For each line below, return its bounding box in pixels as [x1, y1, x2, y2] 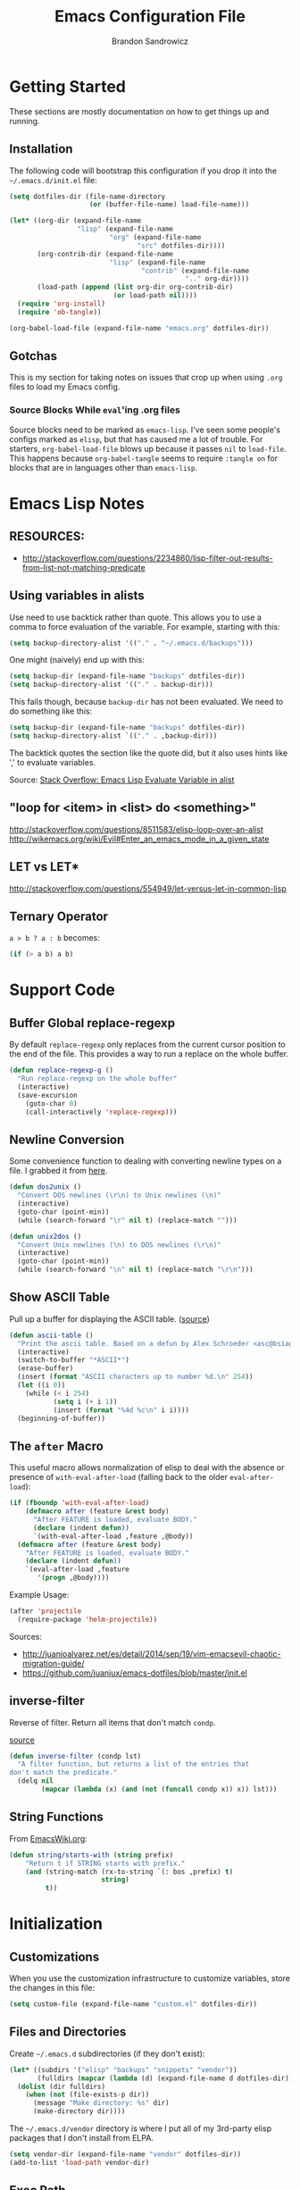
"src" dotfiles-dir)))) [137, 241, 226, 250]
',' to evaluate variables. [9, 756, 96, 767]
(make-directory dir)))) [32, 2107, 126, 2116]
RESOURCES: [9, 529, 85, 544]
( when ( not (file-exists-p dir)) [25, 2090, 150, 2100]
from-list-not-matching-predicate [21, 562, 146, 573]
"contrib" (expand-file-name [141, 266, 250, 275]
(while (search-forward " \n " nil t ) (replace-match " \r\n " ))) [17, 1266, 254, 1275]
